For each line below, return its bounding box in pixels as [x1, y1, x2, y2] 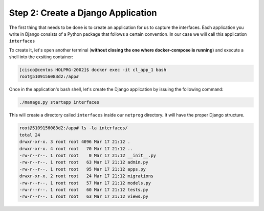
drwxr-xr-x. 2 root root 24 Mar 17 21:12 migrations [19, 173, 154, 179]
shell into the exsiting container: [9, 54, 73, 60]
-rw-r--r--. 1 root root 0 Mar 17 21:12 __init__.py [19, 152, 156, 158]
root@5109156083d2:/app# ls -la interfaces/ [19, 125, 128, 131]
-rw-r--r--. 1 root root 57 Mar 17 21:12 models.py [19, 180, 151, 186]
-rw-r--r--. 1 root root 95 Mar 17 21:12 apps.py [19, 166, 146, 172]
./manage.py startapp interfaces [19, 99, 100, 105]
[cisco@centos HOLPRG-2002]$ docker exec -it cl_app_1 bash [19, 67, 167, 73]
